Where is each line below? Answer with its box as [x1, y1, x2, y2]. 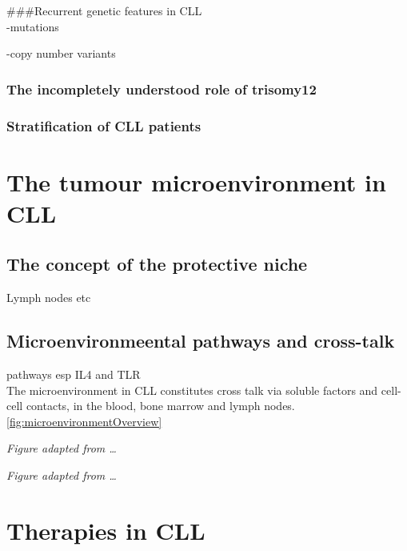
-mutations [6, 18, 59, 34]
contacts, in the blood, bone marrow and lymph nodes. [26, 397, 295, 414]
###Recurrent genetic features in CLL [6, 2, 202, 18]
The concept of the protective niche [6, 251, 308, 276]
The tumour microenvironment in [6, 165, 386, 198]
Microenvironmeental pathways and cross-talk [6, 328, 395, 353]
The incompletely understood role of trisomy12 [6, 78, 317, 99]
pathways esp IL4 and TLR [6, 366, 141, 383]
